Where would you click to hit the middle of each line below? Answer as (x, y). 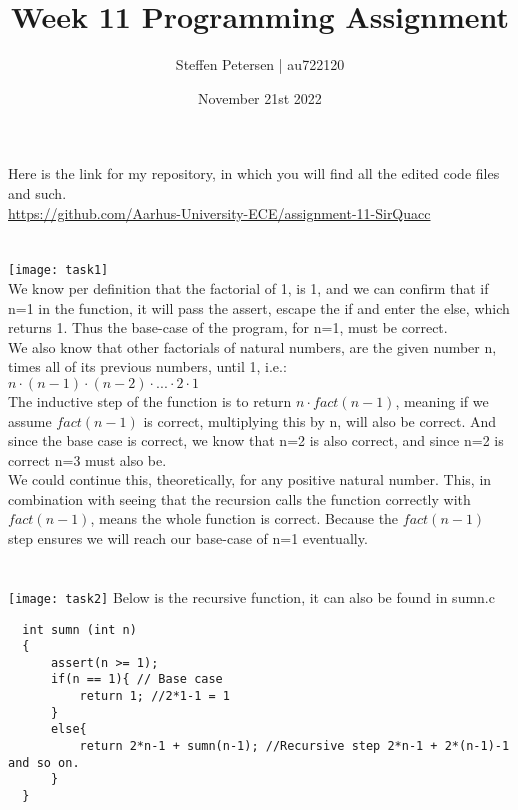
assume (30, 420)
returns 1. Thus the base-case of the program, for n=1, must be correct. (228, 327)
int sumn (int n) (79, 629)
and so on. (44, 762)
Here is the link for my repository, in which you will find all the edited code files (254, 173)
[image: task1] (58, 270)
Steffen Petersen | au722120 (260, 64)
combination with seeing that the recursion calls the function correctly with (239, 498)
